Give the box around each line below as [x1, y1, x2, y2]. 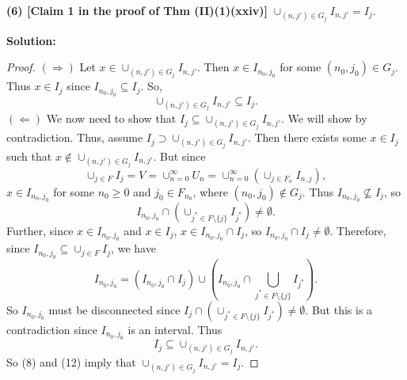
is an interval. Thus [127, 321, 223, 337]
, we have [111, 240, 156, 256]
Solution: [6, 32, 56, 48]
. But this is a [305, 301, 373, 317]
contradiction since [6, 321, 97, 337]
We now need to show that [46, 110, 177, 127]
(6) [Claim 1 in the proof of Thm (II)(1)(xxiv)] [6, 2, 268, 18]
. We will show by [280, 110, 367, 127]
